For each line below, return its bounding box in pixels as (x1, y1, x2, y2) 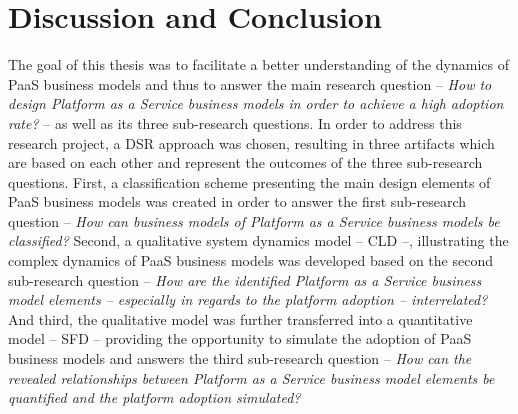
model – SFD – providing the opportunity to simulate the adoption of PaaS (8, 328, 472, 349)
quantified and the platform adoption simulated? (8, 387, 301, 408)
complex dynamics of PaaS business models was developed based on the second (8, 250, 493, 271)
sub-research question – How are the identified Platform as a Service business (8, 269, 482, 290)
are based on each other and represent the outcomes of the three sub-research (8, 152, 483, 173)
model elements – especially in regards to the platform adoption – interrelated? (8, 289, 488, 310)
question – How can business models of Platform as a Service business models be (8, 210, 500, 231)
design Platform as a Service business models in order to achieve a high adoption (8, 93, 504, 114)
